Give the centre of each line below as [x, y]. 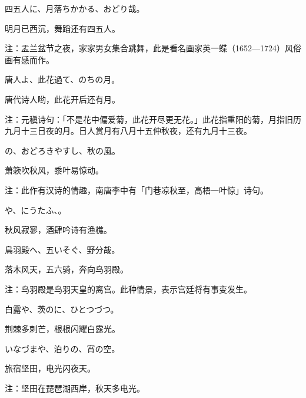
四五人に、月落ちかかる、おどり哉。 [75, 8]
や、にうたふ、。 [36, 210]
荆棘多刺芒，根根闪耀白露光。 [62, 329]
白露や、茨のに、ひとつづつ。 [62, 309]
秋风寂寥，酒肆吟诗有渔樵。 [58, 230]
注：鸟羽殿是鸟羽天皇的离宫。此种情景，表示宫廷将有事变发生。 [128, 289]
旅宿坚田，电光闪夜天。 [50, 368]
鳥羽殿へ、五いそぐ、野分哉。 [62, 249]
